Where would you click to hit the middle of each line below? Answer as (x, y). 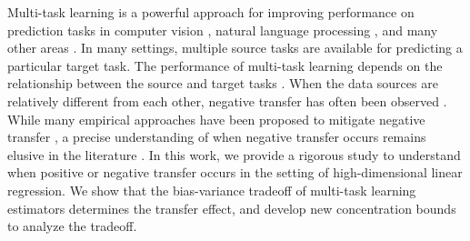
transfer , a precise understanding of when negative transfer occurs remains (217, 137)
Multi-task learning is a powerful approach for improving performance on (211, 12)
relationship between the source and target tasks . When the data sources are (223, 83)
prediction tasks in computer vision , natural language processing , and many (223, 30)
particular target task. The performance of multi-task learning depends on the (225, 65)
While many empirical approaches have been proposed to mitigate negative (216, 119)
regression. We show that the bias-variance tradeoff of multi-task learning (212, 190)
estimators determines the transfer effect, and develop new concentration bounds (232, 208)
